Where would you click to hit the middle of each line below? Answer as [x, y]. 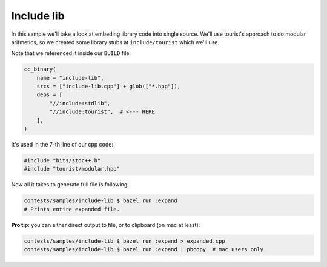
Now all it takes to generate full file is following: [70, 185]
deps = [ [50, 95]
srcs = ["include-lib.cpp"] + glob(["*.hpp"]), [109, 87]
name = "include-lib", [70, 78]
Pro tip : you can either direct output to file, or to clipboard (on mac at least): [106, 225]
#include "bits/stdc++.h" [62, 161]
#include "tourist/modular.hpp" [72, 169]
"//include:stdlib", [80, 103]
